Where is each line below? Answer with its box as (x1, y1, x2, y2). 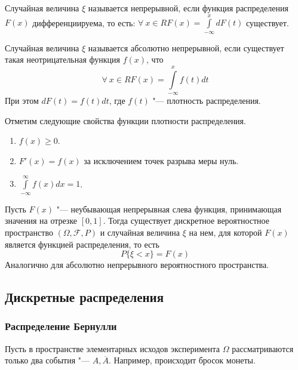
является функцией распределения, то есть (5, 238, 159, 250)
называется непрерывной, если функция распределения (88, 2, 288, 14)
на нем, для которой (189, 226, 262, 238)
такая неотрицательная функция (5, 53, 121, 66)
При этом (5, 94, 39, 107)
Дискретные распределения (5, 288, 164, 306)
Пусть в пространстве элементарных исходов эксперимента (5, 342, 220, 354)
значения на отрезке (5, 214, 78, 227)
